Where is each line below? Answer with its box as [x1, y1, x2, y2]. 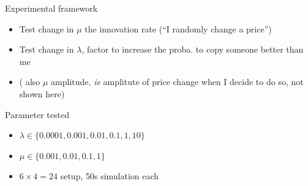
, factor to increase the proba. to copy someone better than [81, 43, 304, 56]
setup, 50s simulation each [60, 169, 159, 182]
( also [19, 75, 40, 88]
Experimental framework [5, 2, 98, 14]
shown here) [19, 87, 65, 100]
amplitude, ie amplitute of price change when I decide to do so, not [51, 75, 304, 88]
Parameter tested [5, 108, 69, 121]
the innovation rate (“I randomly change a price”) [85, 22, 272, 35]
